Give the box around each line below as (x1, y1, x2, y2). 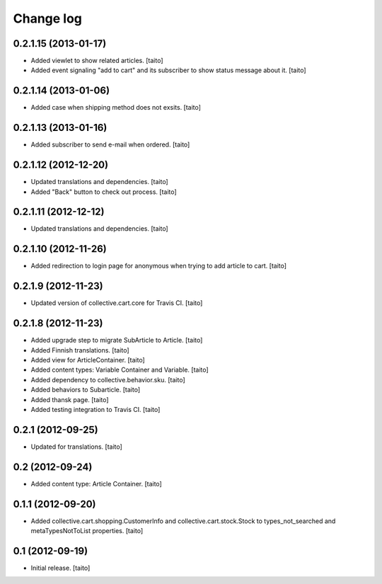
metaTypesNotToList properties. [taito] (30, 527, 144, 535)
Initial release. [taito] (30, 563, 91, 572)
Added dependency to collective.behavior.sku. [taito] (30, 375, 185, 384)
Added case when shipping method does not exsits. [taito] (30, 103, 202, 112)
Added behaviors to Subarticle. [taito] (30, 386, 141, 394)
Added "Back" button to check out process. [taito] (30, 188, 177, 196)
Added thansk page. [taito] (30, 395, 109, 403)
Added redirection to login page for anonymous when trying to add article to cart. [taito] (30, 262, 286, 270)
